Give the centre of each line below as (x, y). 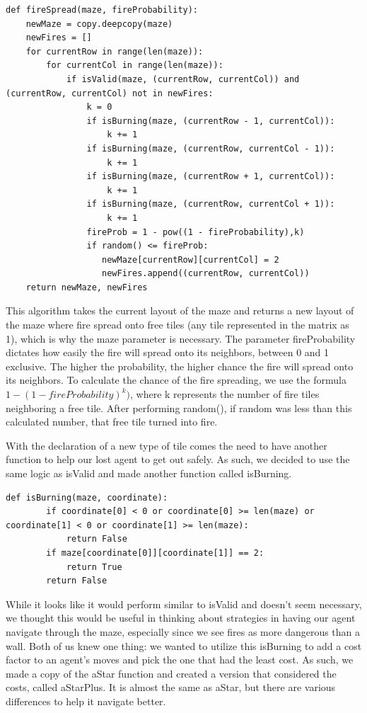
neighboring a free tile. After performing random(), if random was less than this (179, 407)
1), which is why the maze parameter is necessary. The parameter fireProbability (181, 338)
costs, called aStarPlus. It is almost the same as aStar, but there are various (171, 687)
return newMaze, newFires (87, 287)
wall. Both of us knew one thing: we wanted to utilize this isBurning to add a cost (184, 645)
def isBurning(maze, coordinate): (87, 497)
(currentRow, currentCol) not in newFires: (110, 93)
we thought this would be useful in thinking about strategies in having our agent (181, 618)
